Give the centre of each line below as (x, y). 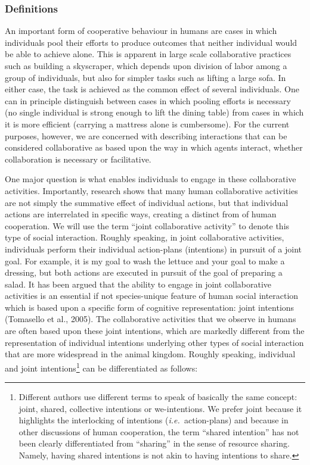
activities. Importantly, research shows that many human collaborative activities (151, 190)
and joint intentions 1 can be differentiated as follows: (101, 367)
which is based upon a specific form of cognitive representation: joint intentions (150, 307)
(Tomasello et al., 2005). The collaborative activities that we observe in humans (151, 319)
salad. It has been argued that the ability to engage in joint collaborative (138, 284)
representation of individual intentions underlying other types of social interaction (154, 342)
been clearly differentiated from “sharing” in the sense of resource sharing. (154, 443)
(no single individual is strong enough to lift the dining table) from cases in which (154, 112)
